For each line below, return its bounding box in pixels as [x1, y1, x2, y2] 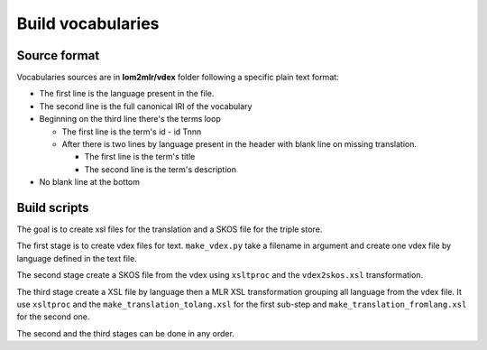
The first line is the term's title [84, 152, 196, 162]
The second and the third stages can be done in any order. [16, 327, 234, 338]
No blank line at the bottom [39, 177, 140, 188]
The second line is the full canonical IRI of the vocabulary [39, 100, 253, 112]
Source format [16, 48, 100, 63]
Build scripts [16, 200, 89, 216]
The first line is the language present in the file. [39, 88, 215, 99]
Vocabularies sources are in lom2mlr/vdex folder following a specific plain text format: [16, 72, 339, 83]
